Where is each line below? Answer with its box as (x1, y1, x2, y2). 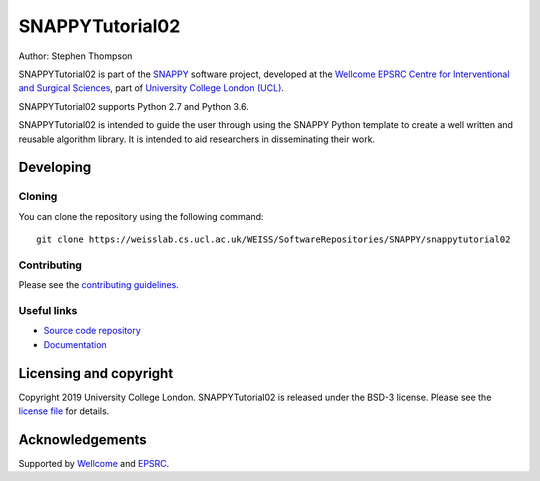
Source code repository (43, 325, 141, 337)
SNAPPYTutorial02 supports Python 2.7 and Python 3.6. (18, 100, 249, 112)
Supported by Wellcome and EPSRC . (18, 457, 170, 469)
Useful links (18, 303, 78, 317)
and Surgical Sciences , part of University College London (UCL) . (18, 82, 285, 94)
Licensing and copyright (18, 365, 174, 382)
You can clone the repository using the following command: (18, 210, 264, 222)
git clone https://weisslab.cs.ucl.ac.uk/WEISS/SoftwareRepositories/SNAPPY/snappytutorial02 (36, 234, 511, 245)
